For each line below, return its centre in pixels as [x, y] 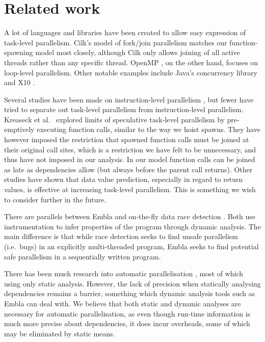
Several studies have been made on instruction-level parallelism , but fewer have [129, 99]
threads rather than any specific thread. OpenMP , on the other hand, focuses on [131, 62]
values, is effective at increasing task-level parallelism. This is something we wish [130, 189]
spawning [19, 52]
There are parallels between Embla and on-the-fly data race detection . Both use [130, 216]
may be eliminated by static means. [60, 333]
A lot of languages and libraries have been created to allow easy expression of [125, 32]
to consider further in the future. [55, 199]
